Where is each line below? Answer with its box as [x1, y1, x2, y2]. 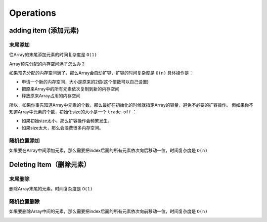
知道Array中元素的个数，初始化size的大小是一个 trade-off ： [9, 109, 137, 115]
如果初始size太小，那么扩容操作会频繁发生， [21, 118, 112, 124]
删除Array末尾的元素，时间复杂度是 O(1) [9, 186, 93, 192]
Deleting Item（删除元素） [9, 160, 90, 169]
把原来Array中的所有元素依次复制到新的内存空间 [21, 86, 120, 91]
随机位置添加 [9, 137, 40, 144]
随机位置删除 [9, 198, 40, 205]
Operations [9, 7, 56, 18]
